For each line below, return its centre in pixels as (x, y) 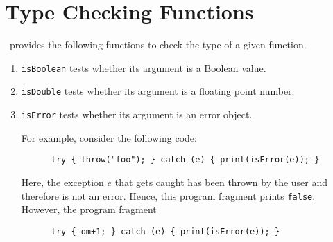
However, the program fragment (89, 209)
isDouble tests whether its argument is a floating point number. (158, 91)
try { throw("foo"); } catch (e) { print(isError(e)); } (185, 160)
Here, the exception (62, 181)
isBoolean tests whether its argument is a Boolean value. (144, 67)
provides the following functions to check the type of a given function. (158, 45)
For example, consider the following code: (109, 137)
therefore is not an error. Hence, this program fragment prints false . (168, 195)
